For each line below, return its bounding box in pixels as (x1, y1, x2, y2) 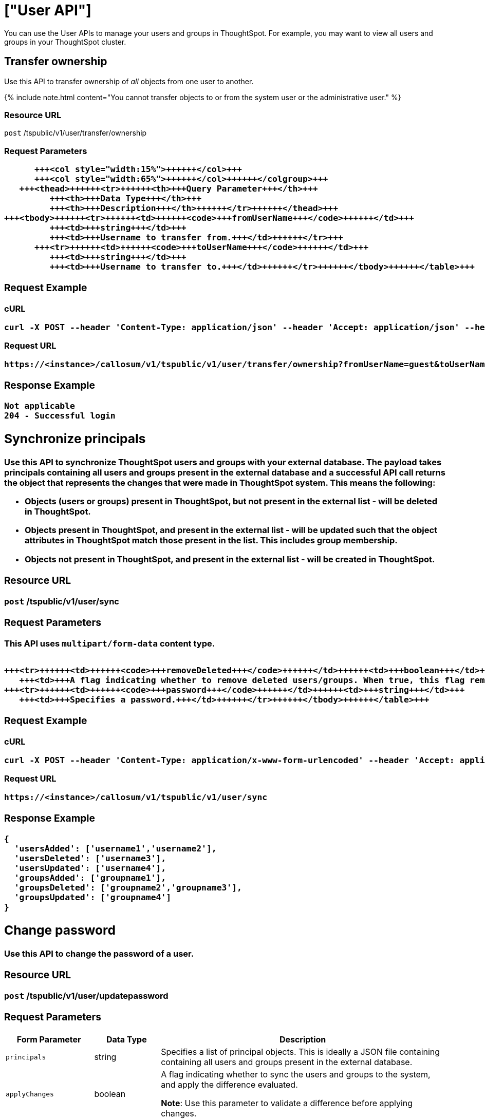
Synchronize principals (4, 431, 146, 447)
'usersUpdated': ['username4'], (14, 863, 166, 873)
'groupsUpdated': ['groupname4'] (14, 892, 172, 902)
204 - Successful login (4, 410, 116, 421)
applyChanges (6, 1090, 54, 1098)
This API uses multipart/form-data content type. (4, 638, 215, 649)
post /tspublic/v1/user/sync (4, 596, 119, 607)
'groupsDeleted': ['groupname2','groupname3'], (14, 882, 242, 893)
